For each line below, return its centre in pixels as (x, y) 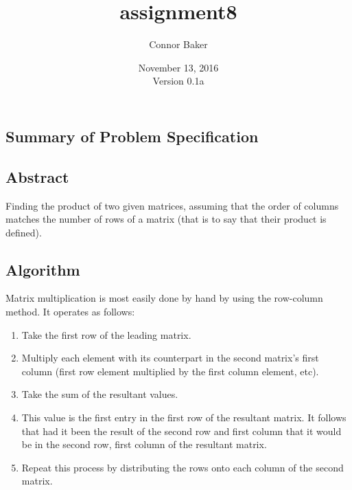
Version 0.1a (178, 81)
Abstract (37, 176)
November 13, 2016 (178, 67)
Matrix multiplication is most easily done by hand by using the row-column (164, 298)
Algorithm (43, 269)
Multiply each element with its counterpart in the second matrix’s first (170, 358)
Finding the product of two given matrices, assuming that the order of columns (172, 205)
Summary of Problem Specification (132, 136)
